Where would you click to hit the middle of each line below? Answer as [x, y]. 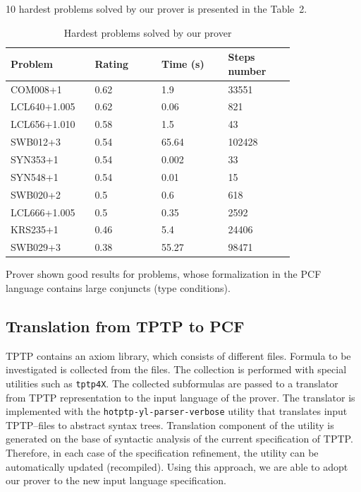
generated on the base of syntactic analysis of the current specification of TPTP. [179, 439]
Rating [112, 63]
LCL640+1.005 [43, 106]
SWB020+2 [36, 194]
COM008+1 [36, 89]
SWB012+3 [36, 142]
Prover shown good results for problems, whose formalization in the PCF [164, 274]
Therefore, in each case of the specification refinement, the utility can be [162, 452]
